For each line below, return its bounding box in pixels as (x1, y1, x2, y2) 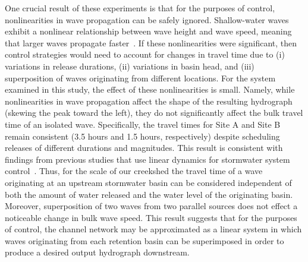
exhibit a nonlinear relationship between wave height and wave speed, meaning (5, 25, 292, 37)
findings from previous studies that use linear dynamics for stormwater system (5, 153, 290, 165)
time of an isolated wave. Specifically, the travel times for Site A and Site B (5, 118, 281, 130)
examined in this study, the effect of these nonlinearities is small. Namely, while (5, 83, 295, 96)
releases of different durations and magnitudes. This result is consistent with (5, 141, 283, 154)
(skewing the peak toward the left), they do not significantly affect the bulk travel (5, 106, 303, 119)
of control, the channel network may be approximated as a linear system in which (5, 223, 302, 235)
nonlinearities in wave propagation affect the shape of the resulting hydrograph (5, 94, 293, 107)
